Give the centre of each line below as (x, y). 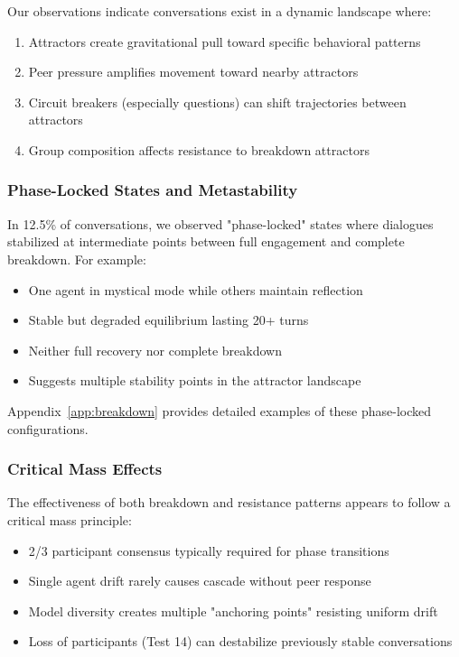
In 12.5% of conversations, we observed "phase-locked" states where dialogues (220, 223)
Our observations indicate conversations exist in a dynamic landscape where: (220, 11)
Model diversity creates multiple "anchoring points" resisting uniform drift (233, 611)
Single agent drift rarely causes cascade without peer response (200, 581)
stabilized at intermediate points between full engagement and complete (206, 241)
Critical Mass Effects (85, 469)
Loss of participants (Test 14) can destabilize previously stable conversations (240, 641)
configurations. (48, 428)
